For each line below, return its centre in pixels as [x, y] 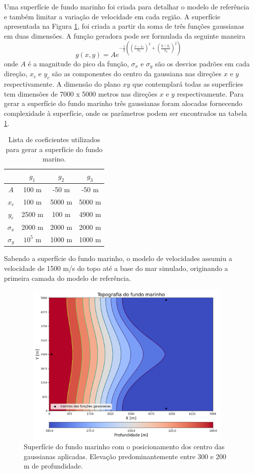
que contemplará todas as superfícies [188, 84]
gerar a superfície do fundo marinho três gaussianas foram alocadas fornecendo [123, 103]
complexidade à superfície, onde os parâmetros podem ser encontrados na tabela [126, 113]
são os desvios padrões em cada [202, 63]
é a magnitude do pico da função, [78, 63]
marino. [54, 159]
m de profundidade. [53, 466]
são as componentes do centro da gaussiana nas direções [137, 74]
